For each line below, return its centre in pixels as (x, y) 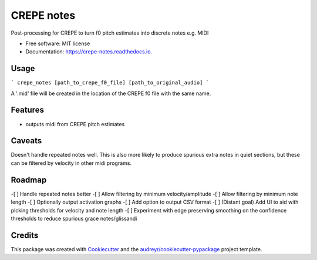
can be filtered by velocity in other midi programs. (71, 163)
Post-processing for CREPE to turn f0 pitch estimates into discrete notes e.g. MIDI (110, 33)
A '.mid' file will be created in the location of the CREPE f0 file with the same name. (111, 93)
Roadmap (29, 180)
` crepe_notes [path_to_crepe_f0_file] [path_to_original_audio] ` (110, 83)
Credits (25, 235)
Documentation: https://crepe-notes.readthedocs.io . (89, 52)
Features (27, 110)
